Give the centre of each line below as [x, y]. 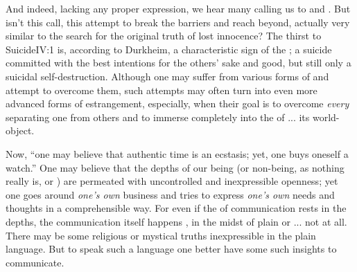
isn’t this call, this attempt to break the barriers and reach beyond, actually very [178, 22]
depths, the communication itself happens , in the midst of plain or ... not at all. [176, 221]
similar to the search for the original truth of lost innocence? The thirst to [164, 36]
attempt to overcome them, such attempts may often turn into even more [162, 90]
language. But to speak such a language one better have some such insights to [171, 249]
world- [326, 117]
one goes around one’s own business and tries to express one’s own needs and [170, 194]
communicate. [35, 262]
